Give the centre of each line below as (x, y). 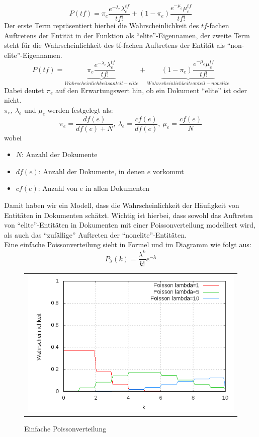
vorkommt (168, 171)
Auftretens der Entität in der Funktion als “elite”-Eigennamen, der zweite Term (127, 35)
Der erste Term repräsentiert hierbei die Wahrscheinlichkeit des (102, 25)
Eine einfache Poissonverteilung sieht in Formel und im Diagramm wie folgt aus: (128, 244)
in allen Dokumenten (117, 188)
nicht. (13, 100)
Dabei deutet (24, 90)
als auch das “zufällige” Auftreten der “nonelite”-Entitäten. (95, 234)
